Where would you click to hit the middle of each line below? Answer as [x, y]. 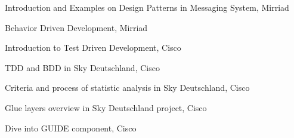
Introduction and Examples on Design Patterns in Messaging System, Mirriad [147, 7]
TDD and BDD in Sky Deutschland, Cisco [82, 67]
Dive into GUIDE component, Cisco [71, 128]
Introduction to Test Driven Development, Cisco [93, 47]
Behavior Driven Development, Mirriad [76, 27]
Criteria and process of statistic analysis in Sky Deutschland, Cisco [127, 88]
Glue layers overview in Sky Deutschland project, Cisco [106, 107]
